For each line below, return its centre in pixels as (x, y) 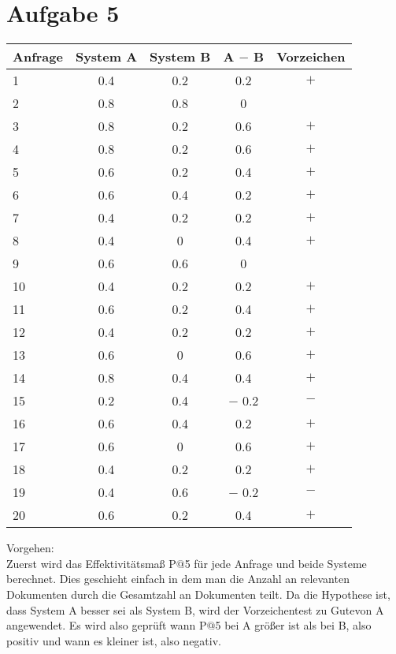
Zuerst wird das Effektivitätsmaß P (91, 563)
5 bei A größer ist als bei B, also (293, 625)
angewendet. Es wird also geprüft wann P (107, 625)
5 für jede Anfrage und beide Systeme (276, 563)
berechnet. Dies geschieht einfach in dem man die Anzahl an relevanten (178, 579)
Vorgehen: (30, 548)
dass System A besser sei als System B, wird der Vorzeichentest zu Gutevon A (195, 609)
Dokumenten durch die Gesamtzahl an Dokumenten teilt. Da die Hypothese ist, (198, 594)
